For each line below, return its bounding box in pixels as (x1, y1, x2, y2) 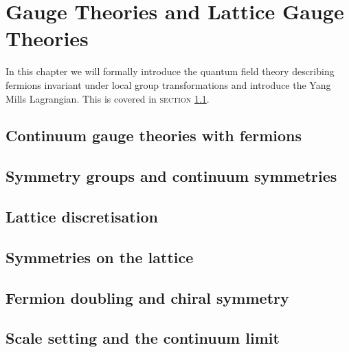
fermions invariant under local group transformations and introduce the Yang (5, 77, 331, 92)
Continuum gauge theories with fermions (5, 125, 302, 146)
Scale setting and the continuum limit (5, 327, 280, 349)
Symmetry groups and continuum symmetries (5, 165, 337, 187)
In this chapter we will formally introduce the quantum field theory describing (5, 64, 335, 79)
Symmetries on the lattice (5, 246, 194, 267)
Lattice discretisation (5, 206, 158, 227)
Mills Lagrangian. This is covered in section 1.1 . (5, 91, 210, 105)
